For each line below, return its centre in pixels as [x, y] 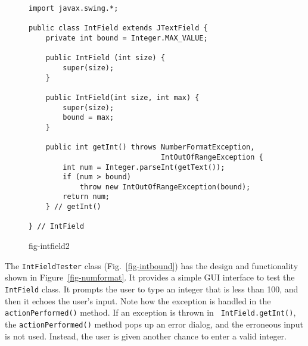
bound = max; [88, 118]
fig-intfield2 [49, 246]
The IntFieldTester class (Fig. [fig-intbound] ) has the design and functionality [152, 265]
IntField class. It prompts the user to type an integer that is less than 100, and [152, 289]
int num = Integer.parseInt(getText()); [144, 167]
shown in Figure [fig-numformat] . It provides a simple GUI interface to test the [150, 277]
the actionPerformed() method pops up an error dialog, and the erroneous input [154, 324]
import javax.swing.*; [74, 8]
